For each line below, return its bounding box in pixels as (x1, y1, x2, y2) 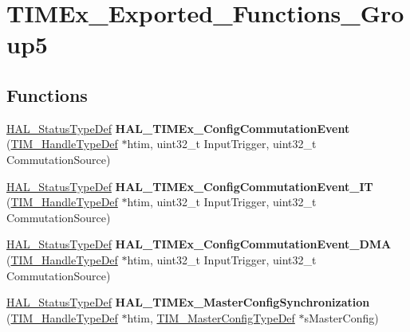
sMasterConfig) (304, 309, 379, 326)
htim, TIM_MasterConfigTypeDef (127, 309, 295, 326)
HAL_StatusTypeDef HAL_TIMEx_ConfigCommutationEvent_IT (6, 178, 373, 194)
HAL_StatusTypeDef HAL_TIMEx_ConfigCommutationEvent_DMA (6, 236, 392, 252)
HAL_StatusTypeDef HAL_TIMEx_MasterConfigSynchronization (6, 294, 370, 311)
